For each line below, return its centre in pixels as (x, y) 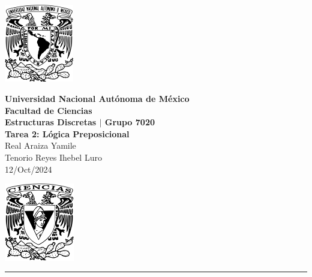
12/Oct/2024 (28, 169)
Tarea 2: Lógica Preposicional (67, 133)
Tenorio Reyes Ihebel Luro (53, 157)
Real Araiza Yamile (40, 145)
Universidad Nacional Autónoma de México (97, 99)
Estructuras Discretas (51, 122)
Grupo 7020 (130, 122)
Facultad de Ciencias (49, 110)
